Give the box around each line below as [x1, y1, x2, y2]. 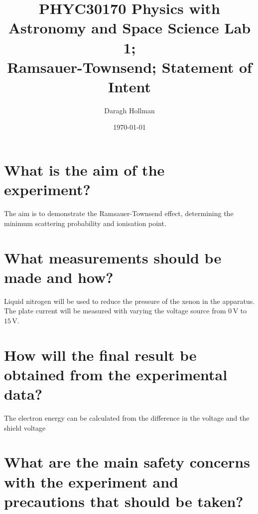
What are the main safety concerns [4, 452, 250, 472]
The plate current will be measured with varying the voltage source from [4, 305, 226, 316]
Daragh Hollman [104, 105, 155, 115]
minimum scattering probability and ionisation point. [4, 218, 166, 228]
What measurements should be [4, 247, 222, 267]
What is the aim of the [4, 160, 165, 180]
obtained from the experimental [4, 364, 228, 384]
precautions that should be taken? [4, 491, 244, 511]
